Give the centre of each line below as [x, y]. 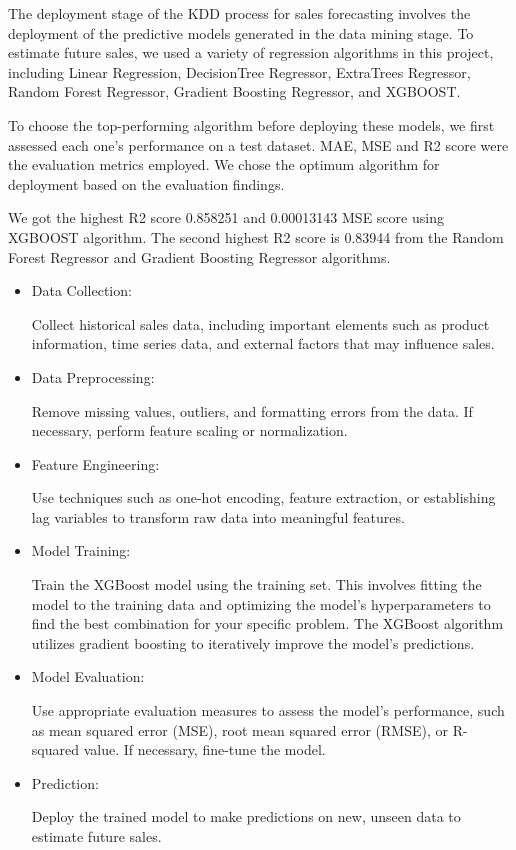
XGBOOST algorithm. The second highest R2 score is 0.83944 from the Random [256, 236]
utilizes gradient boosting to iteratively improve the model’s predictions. [253, 642]
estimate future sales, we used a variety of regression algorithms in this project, [251, 52]
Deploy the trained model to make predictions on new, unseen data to [246, 816]
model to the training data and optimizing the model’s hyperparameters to [261, 603]
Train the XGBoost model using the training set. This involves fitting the [256, 584]
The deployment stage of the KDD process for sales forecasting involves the [239, 13]
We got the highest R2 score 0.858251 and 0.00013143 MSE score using [226, 217]
